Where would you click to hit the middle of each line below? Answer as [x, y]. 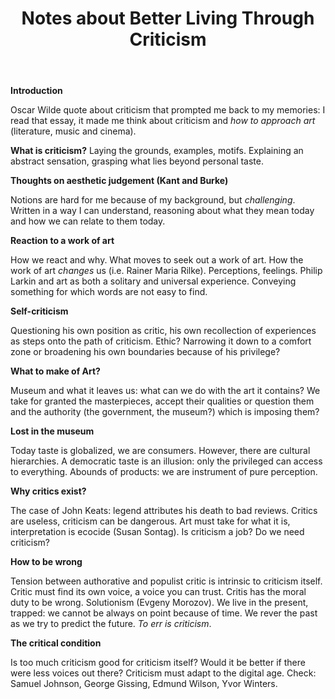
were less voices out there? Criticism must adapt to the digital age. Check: [163, 673]
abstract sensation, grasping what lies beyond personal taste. [137, 161]
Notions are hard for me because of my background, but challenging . [153, 200]
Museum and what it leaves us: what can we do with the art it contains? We [165, 391]
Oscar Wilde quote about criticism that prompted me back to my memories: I [168, 110]
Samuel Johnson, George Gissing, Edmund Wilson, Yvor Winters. [144, 684]
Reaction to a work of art [62, 241]
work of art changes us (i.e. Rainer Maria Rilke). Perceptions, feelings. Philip [166, 271]
